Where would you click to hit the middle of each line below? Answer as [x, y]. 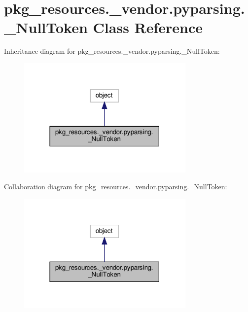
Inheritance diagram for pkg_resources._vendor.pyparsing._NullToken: [112, 51]
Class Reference [148, 27]
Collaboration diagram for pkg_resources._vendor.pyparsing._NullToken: [116, 186]
